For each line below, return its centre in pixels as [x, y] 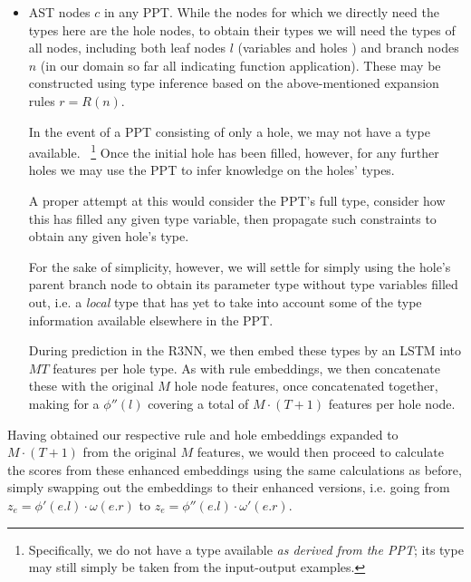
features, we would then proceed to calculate [321, 452]
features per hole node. [392, 403]
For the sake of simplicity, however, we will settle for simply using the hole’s [240, 266]
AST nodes [59, 12]
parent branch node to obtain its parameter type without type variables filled [243, 284]
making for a [64, 403]
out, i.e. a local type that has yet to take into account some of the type [225, 301]
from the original [130, 452]
